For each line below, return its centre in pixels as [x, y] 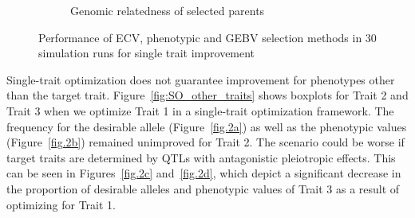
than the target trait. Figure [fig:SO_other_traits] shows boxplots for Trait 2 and [207, 95]
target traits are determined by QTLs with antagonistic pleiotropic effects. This [201, 157]
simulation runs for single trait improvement [147, 53]
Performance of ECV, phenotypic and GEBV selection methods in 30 [207, 37]
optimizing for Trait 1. [61, 204]
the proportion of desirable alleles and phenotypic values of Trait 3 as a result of [203, 188]
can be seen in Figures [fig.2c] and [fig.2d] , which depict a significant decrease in [204, 173]
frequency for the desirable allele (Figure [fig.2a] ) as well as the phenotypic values [207, 126]
